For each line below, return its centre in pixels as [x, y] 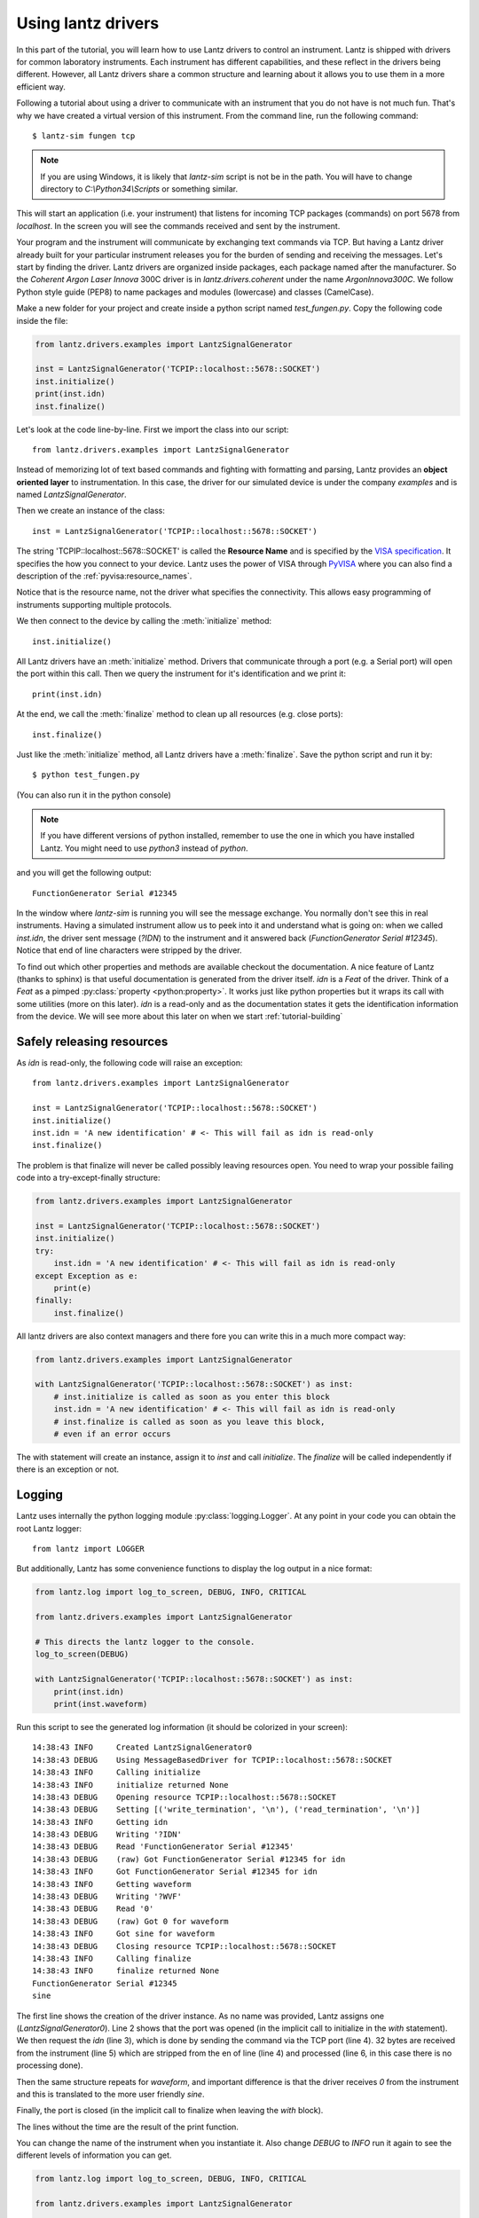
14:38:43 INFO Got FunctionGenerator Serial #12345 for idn [175, 1872]
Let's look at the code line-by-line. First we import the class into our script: [153, 429]
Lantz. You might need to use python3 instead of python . [144, 848]
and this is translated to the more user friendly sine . [110, 2094]
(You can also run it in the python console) [94, 795]
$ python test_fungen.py [86, 775]
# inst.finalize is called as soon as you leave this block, [189, 1421]
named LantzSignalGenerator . [72, 495]
